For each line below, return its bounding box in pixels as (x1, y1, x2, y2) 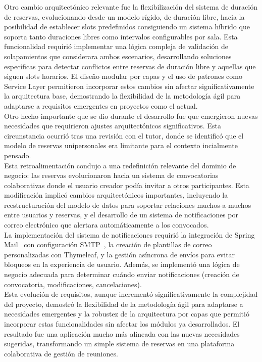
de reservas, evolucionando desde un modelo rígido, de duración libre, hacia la (4, 11, 245, 22)
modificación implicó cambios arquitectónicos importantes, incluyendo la (4, 190, 228, 200)
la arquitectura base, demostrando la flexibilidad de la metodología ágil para (4, 91, 241, 101)
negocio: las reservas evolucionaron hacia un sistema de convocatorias (4, 170, 219, 180)
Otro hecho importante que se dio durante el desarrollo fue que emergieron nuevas (4, 110, 258, 121)
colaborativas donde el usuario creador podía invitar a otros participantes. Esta (4, 179, 249, 190)
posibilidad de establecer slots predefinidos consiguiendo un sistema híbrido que (4, 21, 250, 32)
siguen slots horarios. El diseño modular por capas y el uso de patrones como (4, 71, 242, 81)
